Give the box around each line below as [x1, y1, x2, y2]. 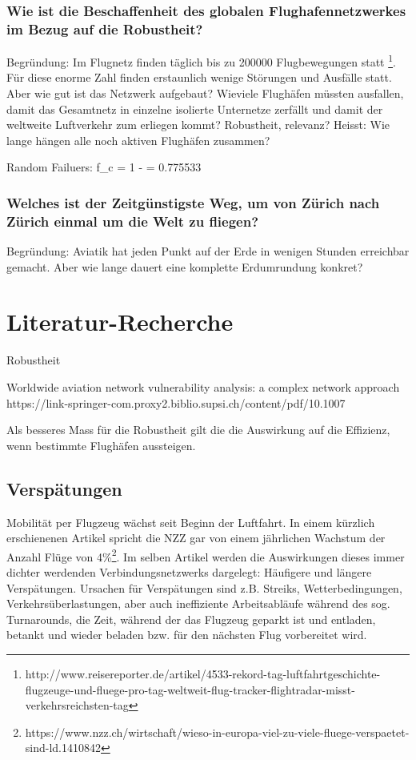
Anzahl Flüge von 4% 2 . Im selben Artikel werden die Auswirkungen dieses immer [6, 545, 405, 565]
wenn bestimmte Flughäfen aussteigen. [6, 436, 196, 453]
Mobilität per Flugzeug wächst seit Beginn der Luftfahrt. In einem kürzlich [6, 513, 375, 530]
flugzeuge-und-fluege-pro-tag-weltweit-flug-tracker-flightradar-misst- [25, 681, 355, 698]
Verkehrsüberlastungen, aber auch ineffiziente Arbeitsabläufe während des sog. [6, 595, 390, 612]
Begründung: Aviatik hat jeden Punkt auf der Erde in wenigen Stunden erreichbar [6, 243, 410, 259]
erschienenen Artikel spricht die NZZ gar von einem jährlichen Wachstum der [6, 529, 386, 546]
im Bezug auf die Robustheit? [6, 18, 203, 38]
